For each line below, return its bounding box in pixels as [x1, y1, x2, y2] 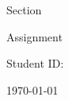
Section [6, 2, 42, 17]
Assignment [6, 28, 63, 45]
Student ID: [6, 55, 64, 72]
